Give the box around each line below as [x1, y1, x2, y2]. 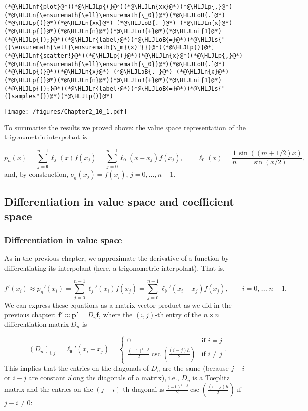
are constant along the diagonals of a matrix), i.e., [28, 372, 179, 383]
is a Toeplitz [192, 372, 230, 383]
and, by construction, [4, 168, 69, 179]
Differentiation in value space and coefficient [4, 194, 234, 209]
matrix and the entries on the [4, 384, 93, 394]
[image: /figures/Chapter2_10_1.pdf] [4, 108, 127, 115]
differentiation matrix [4, 319, 69, 329]
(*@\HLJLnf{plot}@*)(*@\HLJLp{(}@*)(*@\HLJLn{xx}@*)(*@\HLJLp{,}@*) [4, 3, 233, 10]
